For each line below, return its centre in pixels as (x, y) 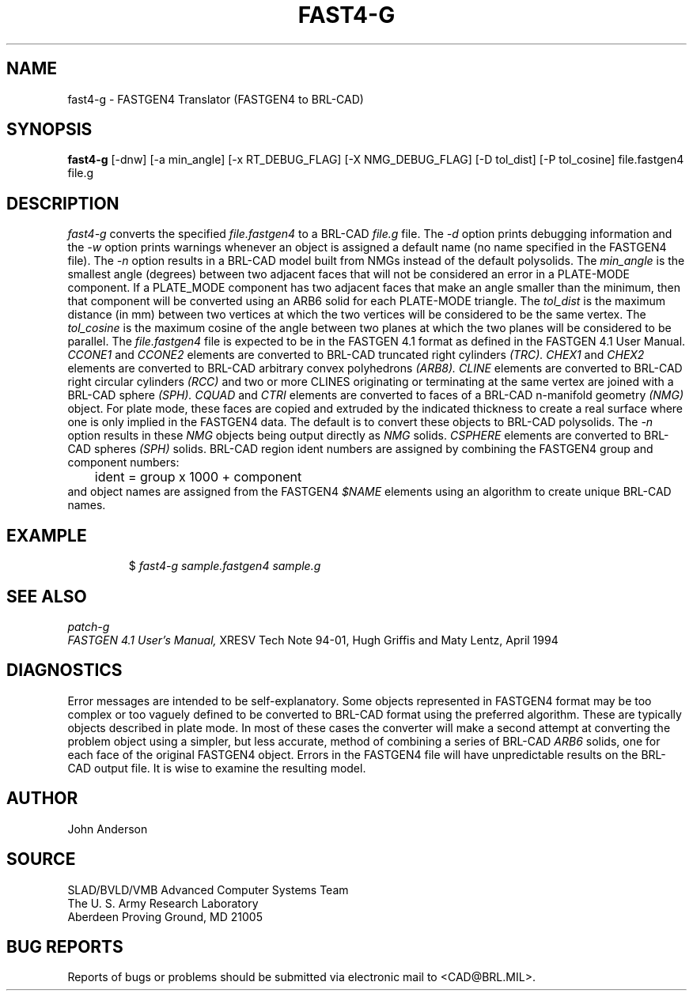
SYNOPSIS (49, 130)
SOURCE (41, 859)
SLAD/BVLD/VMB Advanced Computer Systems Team (208, 889)
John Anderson (108, 829)
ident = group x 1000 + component (198, 477)
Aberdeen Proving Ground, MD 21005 (165, 916)
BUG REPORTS (65, 946)
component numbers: (123, 463)
